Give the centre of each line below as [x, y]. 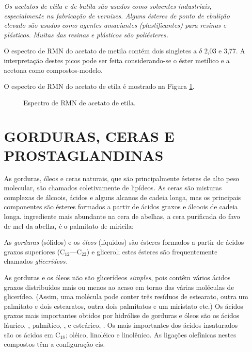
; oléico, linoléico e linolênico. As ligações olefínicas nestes [150, 334]
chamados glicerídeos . [36, 261]
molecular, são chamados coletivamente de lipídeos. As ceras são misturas [113, 188]
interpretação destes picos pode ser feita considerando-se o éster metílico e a [117, 60]
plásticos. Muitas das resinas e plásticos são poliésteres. [86, 34]
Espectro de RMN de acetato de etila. [79, 102]
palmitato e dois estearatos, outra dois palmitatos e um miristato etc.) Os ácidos [124, 306]
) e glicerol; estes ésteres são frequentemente [152, 251]
